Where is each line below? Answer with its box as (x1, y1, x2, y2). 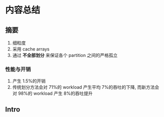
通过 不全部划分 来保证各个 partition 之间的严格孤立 (12, 53, 118, 58)
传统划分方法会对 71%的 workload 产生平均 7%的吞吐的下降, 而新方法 (12, 84, 155, 90)
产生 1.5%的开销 (12, 78, 46, 84)
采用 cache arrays (12, 46, 50, 52)
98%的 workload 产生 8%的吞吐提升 (18, 90, 93, 97)
